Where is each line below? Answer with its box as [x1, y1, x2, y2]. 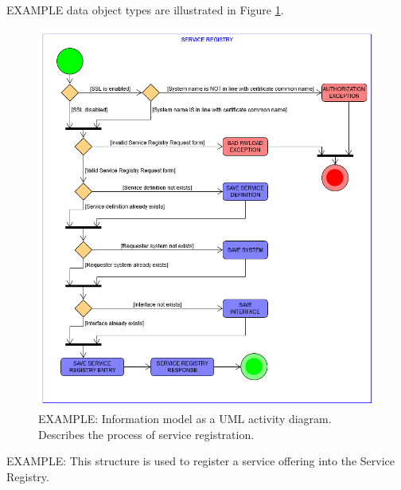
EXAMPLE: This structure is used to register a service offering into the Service [6, 453, 395, 469]
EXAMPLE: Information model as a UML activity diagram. [38, 410, 332, 427]
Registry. [6, 468, 49, 484]
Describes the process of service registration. [38, 425, 255, 442]
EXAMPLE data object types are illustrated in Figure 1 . [6, 2, 284, 18]
